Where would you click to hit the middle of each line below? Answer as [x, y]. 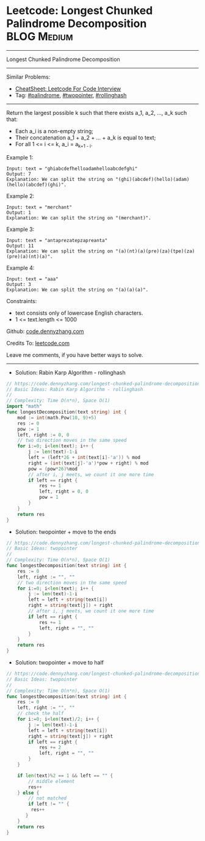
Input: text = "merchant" [39, 207]
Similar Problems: [28, 76]
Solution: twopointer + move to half [59, 663]
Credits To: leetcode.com [38, 343]
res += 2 [50, 747]
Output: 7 [19, 174]
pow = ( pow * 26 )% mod [53, 469]
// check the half [41, 714]
